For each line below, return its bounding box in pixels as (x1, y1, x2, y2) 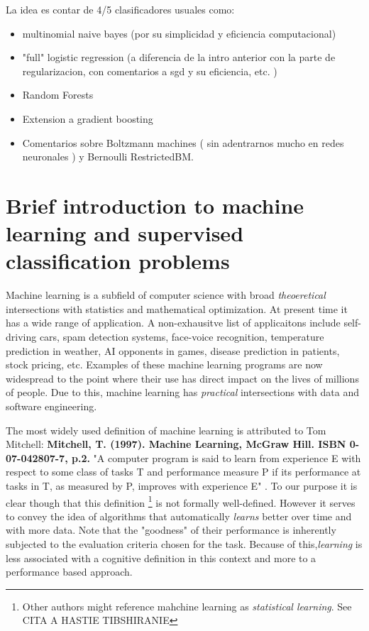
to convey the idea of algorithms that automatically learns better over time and (6, 508, 352, 523)
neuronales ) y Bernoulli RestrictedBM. (22, 149, 194, 164)
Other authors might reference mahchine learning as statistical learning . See (22, 598, 352, 613)
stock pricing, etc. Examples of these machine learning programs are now (6, 357, 323, 372)
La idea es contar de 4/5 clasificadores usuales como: (6, 2, 235, 16)
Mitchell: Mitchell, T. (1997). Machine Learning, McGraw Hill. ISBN (6, 437, 346, 451)
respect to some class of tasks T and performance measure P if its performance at (6, 464, 361, 479)
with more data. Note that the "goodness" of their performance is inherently (6, 522, 336, 537)
